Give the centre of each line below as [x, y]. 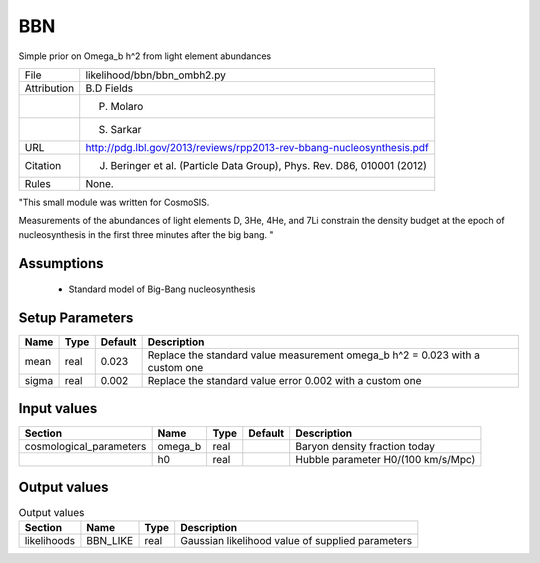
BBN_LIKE [110, 541]
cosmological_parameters [85, 446]
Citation [43, 165]
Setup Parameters [76, 317]
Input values [58, 408]
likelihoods [49, 541]
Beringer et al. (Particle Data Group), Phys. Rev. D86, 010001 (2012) [268, 165]
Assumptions [61, 263]
